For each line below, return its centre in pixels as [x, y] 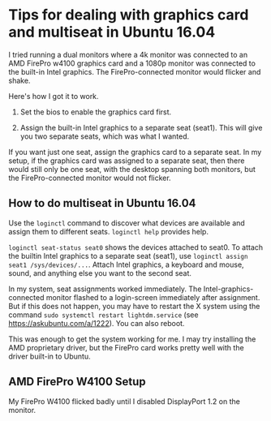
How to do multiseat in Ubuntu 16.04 [102, 203]
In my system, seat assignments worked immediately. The [105, 289]
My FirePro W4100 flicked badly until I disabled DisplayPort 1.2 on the [125, 401]
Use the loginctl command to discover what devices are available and [127, 223]
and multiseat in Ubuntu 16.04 [112, 32]
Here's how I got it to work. [54, 96]
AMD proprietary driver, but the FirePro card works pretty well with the [127, 347]
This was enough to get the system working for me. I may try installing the [132, 339]
